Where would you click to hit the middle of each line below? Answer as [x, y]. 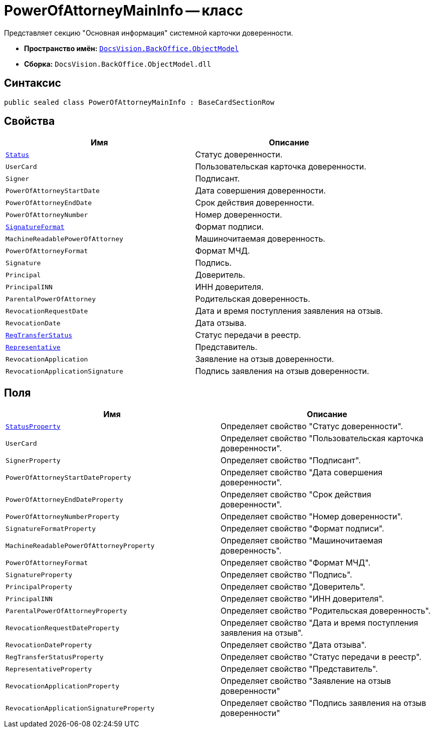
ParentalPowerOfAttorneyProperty [66, 611]
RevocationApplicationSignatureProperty [80, 708]
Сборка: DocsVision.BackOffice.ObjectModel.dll [118, 64]
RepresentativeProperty [49, 669]
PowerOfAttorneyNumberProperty [62, 516]
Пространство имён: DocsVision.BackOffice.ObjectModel [132, 48]
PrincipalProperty [39, 587]
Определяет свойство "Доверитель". [293, 587]
